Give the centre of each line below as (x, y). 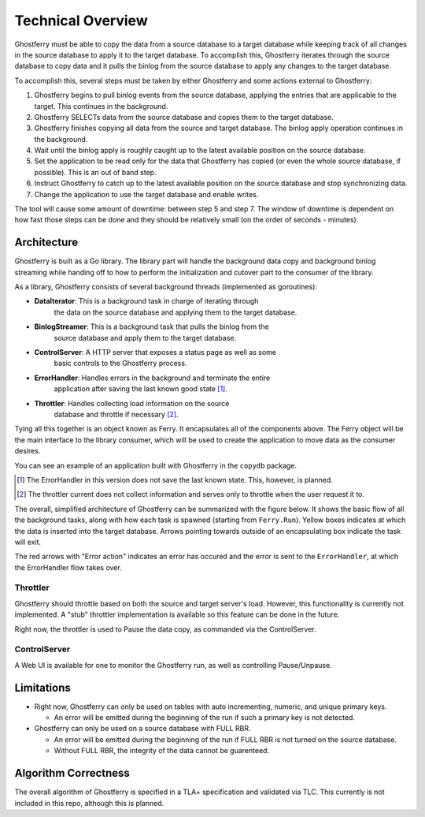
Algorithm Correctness (72, 773)
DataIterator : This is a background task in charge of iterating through (146, 301)
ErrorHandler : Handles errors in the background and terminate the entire (152, 378)
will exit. (28, 542)
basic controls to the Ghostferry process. (120, 364)
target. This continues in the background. (101, 106)
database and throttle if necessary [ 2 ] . (116, 414)
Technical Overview (81, 21)
